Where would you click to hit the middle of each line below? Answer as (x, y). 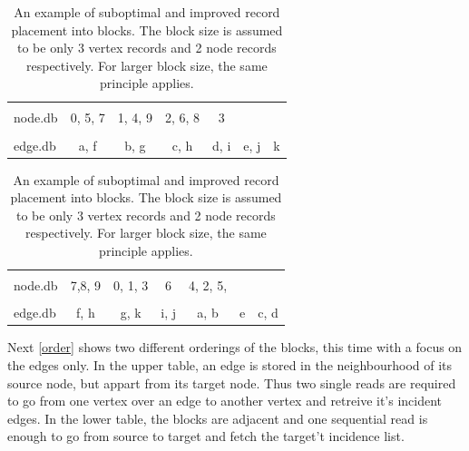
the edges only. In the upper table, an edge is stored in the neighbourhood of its (230, 364)
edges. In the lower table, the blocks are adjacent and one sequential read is (218, 418)
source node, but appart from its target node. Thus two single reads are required (232, 382)
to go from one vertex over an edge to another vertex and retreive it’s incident (225, 401)
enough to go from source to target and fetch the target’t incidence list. (206, 436)
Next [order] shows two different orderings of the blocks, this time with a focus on (235, 347)
